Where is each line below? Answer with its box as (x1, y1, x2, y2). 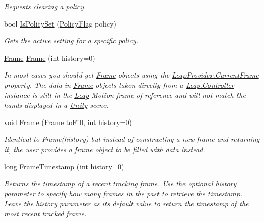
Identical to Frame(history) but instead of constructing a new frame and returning (4, 134, 260, 144)
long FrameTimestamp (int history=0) (4, 161, 124, 171)
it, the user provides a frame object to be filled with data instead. (4, 143, 205, 154)
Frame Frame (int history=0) (4, 52, 95, 63)
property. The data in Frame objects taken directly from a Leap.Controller (4, 79, 234, 90)
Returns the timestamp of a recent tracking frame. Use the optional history (4, 178, 237, 189)
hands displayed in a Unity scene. (4, 100, 109, 110)
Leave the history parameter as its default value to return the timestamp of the (4, 198, 249, 209)
